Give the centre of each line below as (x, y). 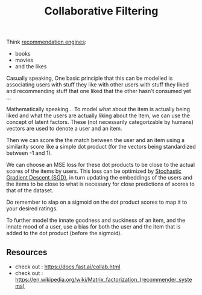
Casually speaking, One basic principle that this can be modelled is (90, 78)
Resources (27, 252)
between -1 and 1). (29, 153)
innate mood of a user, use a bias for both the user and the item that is (93, 227)
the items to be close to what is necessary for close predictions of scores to (100, 184)
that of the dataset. (30, 190)
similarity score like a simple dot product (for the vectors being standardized (101, 147)
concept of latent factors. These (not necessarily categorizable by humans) (100, 122)
